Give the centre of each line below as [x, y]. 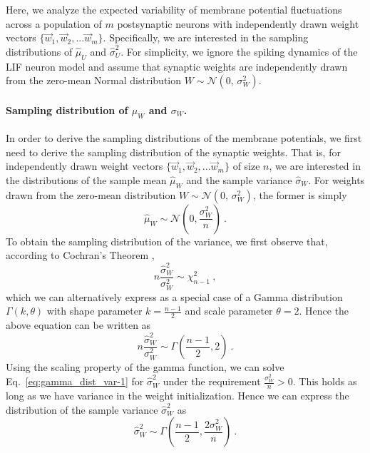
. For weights [336, 179]
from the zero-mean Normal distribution [94, 80]
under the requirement [212, 381]
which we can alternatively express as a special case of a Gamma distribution [174, 296]
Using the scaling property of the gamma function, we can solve [145, 366]
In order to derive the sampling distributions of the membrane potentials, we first [184, 138]
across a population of [54, 23]
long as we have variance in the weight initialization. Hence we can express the [178, 395]
